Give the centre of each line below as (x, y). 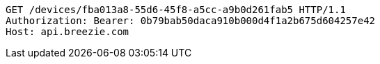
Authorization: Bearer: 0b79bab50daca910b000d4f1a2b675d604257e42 (191, 21)
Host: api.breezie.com (68, 32)
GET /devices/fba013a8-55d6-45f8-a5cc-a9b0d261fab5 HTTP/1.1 (176, 10)
